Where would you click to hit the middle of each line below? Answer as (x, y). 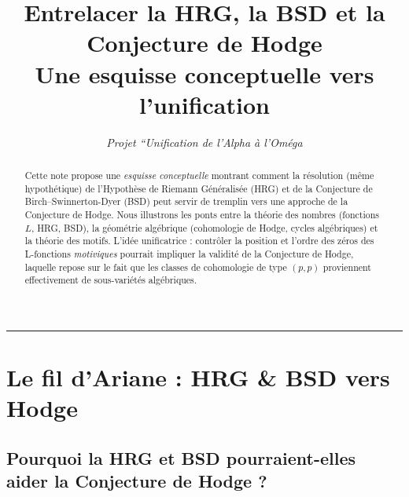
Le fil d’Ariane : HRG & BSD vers (198, 377)
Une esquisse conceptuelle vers (204, 73)
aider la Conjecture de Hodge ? (137, 481)
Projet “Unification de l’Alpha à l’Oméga (204, 142)
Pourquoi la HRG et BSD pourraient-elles (181, 457)
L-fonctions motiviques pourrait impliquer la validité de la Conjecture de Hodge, (189, 254)
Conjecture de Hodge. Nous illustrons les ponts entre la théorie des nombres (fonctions (202, 215)
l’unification (204, 104)
